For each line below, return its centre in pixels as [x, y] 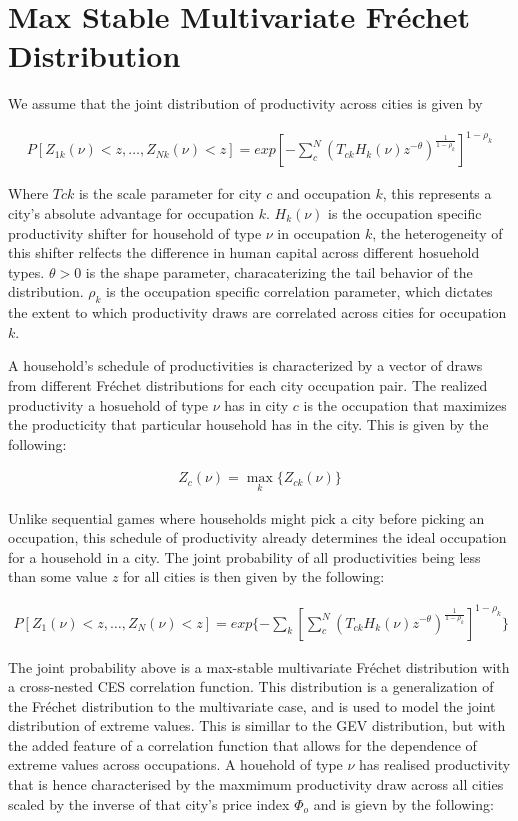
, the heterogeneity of [437, 232]
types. [26, 271]
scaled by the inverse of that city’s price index [149, 803]
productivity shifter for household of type [135, 232]
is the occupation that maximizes [405, 404]
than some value [58, 576]
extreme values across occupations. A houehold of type [175, 764]
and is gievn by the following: [403, 803]
